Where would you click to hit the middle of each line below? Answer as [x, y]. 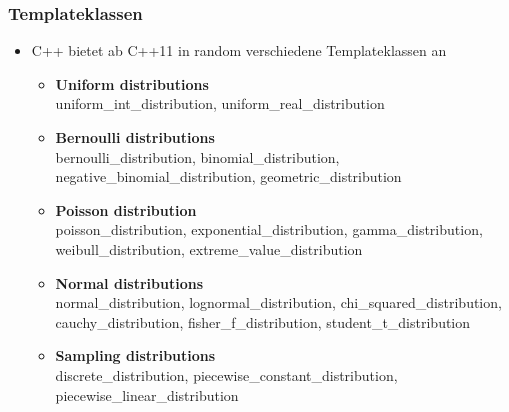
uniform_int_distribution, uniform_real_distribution [220, 103]
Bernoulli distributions [135, 137]
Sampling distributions [135, 355]
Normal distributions [129, 282]
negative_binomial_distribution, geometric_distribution [228, 176]
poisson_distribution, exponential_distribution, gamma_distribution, [269, 229]
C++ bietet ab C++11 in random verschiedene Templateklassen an [239, 50]
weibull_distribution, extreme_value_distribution [209, 248]
